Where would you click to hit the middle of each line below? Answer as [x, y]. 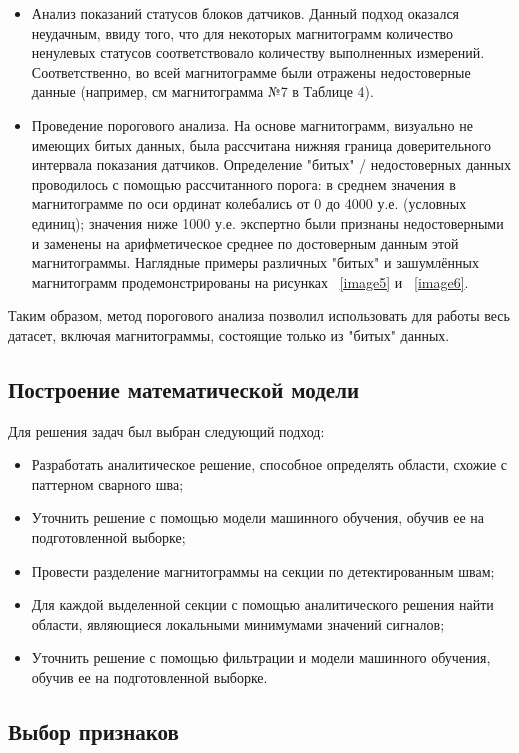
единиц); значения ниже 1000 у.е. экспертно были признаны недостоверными [267, 222]
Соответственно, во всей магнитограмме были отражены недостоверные [251, 71]
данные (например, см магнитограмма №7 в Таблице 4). [202, 91]
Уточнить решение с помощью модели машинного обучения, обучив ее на [258, 517]
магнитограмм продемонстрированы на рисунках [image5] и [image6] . [250, 281]
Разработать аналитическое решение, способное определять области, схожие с [269, 464]
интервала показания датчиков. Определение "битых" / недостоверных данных [271, 164]
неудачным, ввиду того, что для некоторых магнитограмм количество [242, 32]
